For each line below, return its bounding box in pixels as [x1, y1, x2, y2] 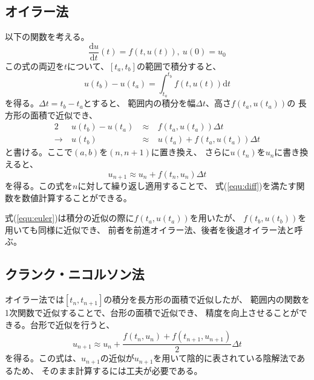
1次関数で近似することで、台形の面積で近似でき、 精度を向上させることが [5, 306, 299, 319]
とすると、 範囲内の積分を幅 [83, 97, 196, 109]
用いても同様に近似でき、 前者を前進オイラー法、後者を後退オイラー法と [5, 223, 295, 236]
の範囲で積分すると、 [136, 59, 221, 72]
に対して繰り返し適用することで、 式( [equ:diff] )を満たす [77, 179, 296, 192]
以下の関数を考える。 [5, 30, 90, 43]
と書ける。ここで [5, 146, 73, 158]
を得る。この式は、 [5, 352, 81, 364]
